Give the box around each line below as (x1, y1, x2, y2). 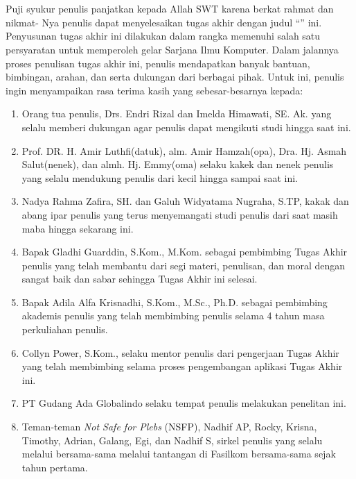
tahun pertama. (21, 460, 88, 474)
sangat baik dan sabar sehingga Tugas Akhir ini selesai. (21, 271, 258, 286)
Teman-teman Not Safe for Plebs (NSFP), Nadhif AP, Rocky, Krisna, (21, 419, 317, 434)
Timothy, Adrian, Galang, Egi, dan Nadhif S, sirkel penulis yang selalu (21, 432, 323, 447)
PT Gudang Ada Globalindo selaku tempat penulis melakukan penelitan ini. (21, 396, 346, 410)
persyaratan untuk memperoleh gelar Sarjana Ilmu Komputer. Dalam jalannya (6, 42, 339, 56)
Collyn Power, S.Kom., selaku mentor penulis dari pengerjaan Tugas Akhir (21, 345, 339, 360)
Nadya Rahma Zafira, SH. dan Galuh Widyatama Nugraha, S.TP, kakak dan (21, 194, 349, 208)
